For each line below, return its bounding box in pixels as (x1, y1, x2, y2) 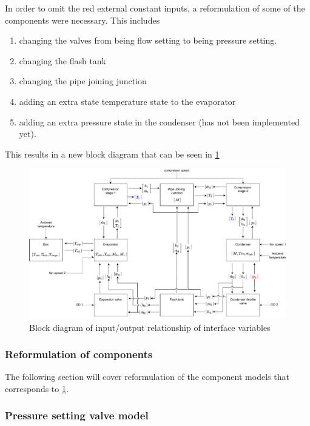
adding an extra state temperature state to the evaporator (19, 95, 236, 107)
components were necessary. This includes (5, 13, 160, 26)
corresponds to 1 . (5, 382, 69, 394)
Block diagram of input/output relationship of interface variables (29, 321, 271, 333)
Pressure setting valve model (5, 408, 149, 423)
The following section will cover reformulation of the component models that (5, 370, 289, 383)
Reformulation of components (5, 347, 153, 362)
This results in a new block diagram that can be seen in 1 (5, 147, 220, 160)
